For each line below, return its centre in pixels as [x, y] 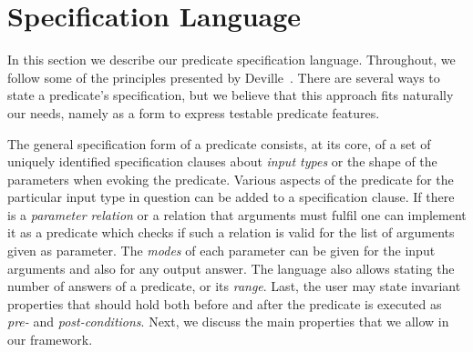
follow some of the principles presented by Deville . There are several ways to [224, 77]
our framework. [50, 340]
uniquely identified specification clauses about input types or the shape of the [222, 161]
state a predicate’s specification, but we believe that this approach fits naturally [231, 95]
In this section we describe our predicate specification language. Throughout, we [231, 60]
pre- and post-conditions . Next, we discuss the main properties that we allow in [228, 322]
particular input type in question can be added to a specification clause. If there [231, 197]
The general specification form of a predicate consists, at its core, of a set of [219, 143]
